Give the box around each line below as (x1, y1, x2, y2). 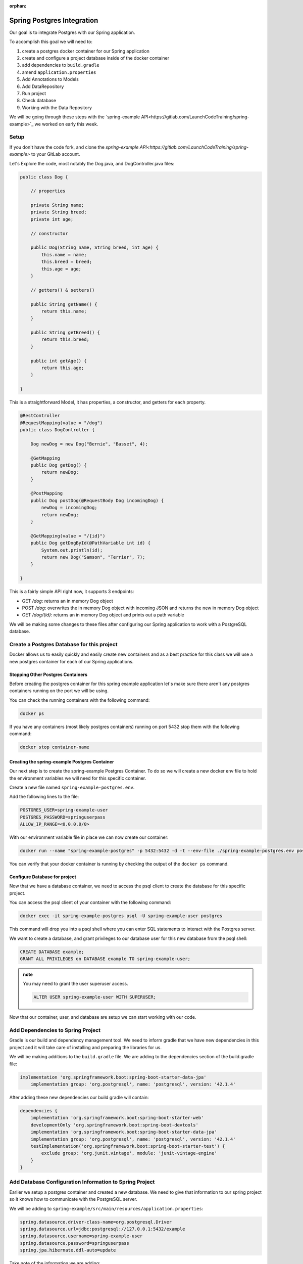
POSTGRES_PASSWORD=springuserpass (20, 814, 106, 820)
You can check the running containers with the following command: (9, 697, 150, 703)
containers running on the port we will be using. (9, 688, 109, 694)
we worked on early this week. (34, 121, 98, 127)
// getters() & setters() (30, 287, 95, 293)
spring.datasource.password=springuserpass (20, 1240, 130, 1246)
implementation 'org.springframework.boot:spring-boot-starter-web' (30, 1115, 204, 1121)
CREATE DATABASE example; (20, 949, 84, 955)
